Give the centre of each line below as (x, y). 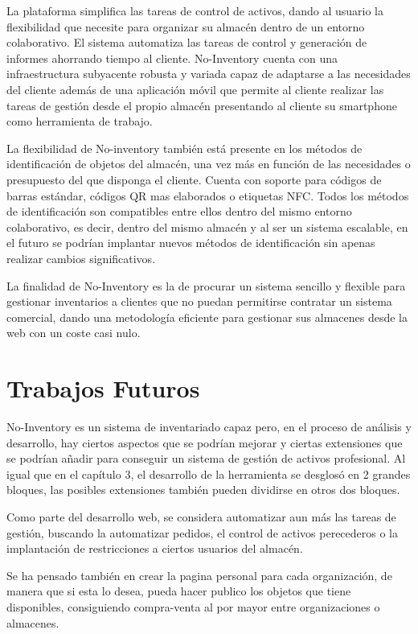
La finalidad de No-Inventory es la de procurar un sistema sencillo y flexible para (206, 285)
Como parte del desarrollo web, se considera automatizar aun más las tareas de (201, 516)
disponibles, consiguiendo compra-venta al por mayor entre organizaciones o (193, 606)
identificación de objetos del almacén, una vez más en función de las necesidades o (209, 164)
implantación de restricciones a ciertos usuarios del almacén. (155, 548)
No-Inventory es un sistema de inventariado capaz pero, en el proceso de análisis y (209, 426)
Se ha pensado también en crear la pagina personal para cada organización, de (199, 575)
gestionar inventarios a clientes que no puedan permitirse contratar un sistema (199, 301)
